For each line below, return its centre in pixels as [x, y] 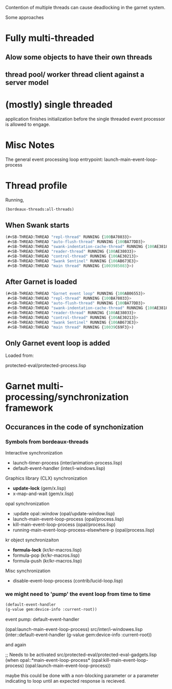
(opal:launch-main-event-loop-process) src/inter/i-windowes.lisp [74, 629]
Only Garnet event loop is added [58, 343]
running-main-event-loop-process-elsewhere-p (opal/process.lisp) [83, 530]
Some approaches [25, 17]
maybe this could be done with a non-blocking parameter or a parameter [82, 676]
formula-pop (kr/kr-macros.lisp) [46, 555]
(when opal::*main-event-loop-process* [48, 660]
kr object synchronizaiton [32, 540]
